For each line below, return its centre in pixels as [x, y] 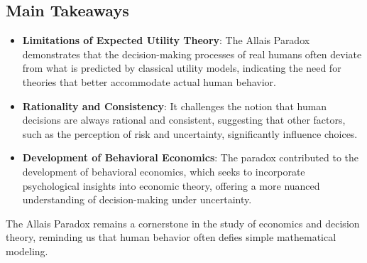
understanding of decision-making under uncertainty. [137, 199]
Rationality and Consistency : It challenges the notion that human [175, 106]
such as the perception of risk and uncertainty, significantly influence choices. [190, 133]
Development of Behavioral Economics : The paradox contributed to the [190, 157]
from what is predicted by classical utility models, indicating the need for [182, 68]
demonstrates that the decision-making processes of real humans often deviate [192, 54]
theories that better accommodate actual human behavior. [149, 81]
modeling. [27, 251]
